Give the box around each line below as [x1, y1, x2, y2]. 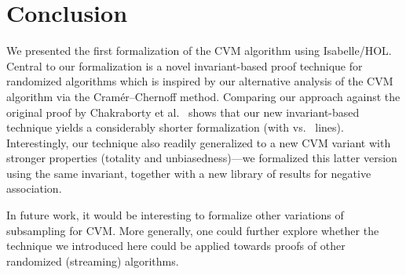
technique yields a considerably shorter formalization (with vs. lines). [6, 119, 344, 136]
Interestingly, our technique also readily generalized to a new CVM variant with [6, 134, 391, 150]
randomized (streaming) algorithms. [6, 252, 179, 269]
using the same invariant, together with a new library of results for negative [6, 165, 371, 181]
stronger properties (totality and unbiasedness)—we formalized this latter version [6, 150, 397, 166]
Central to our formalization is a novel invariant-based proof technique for [6, 57, 363, 74]
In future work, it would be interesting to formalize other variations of [6, 207, 344, 223]
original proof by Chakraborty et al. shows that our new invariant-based [6, 103, 360, 120]
